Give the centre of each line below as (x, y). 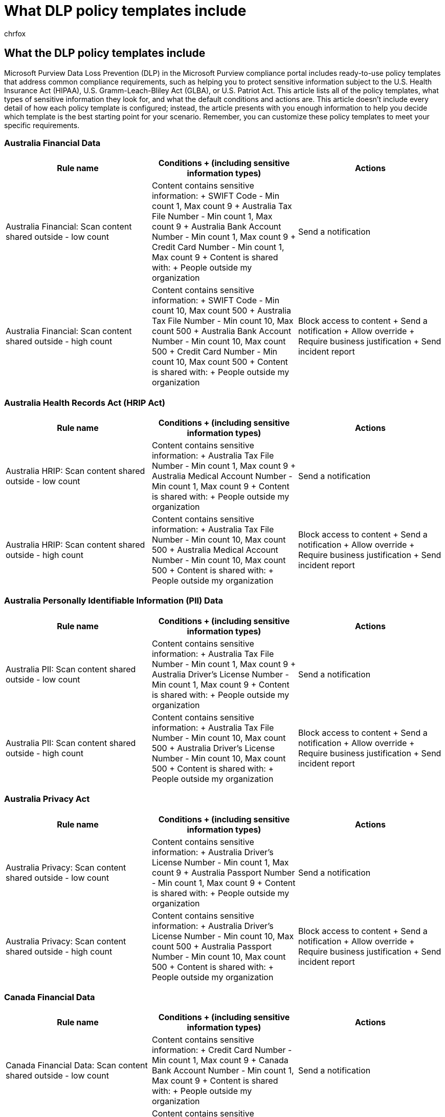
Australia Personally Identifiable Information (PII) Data (114, 601)
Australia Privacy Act (47, 799)
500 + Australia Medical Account (215, 550)
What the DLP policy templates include (105, 53)
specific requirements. (42, 125)
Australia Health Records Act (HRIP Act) (85, 402)
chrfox (15, 33)
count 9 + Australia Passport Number (223, 872)
